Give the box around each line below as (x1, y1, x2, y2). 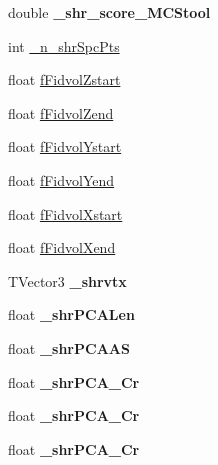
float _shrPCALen (8, 304, 135, 325)
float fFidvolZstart (8, 69, 121, 90)
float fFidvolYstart (8, 136, 122, 157)
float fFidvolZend (8, 102, 114, 123)
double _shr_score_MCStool (8, 2, 211, 22)
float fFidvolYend (8, 169, 115, 190)
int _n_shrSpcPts (8, 35, 120, 56)
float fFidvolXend (8, 237, 116, 258)
